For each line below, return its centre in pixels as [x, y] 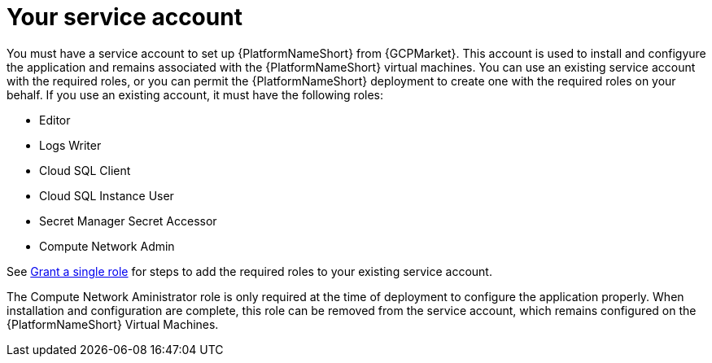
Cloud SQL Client [85, 170]
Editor [55, 120]
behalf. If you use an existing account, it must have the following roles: [195, 94]
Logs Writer [70, 145]
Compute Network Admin [107, 246]
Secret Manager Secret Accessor [128, 221]
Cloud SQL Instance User [107, 195]
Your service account [124, 17]
